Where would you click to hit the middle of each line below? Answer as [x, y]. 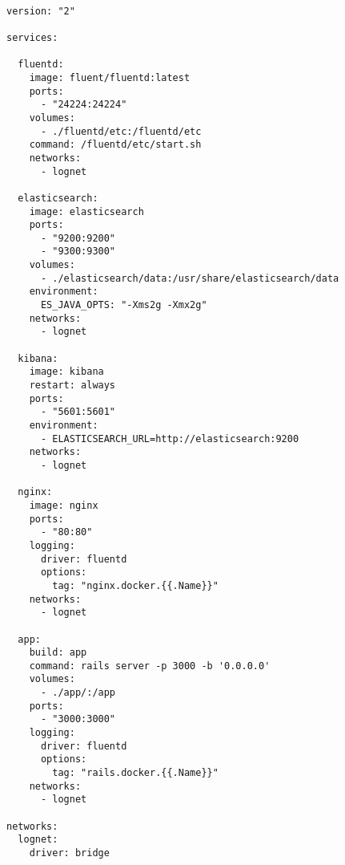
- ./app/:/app [78, 693]
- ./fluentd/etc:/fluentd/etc [121, 131]
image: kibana [66, 372]
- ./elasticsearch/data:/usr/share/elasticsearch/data [190, 278]
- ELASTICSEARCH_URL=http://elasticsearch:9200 [170, 439]
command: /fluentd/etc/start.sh [115, 145]
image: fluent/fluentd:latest [110, 77]
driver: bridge [69, 853]
